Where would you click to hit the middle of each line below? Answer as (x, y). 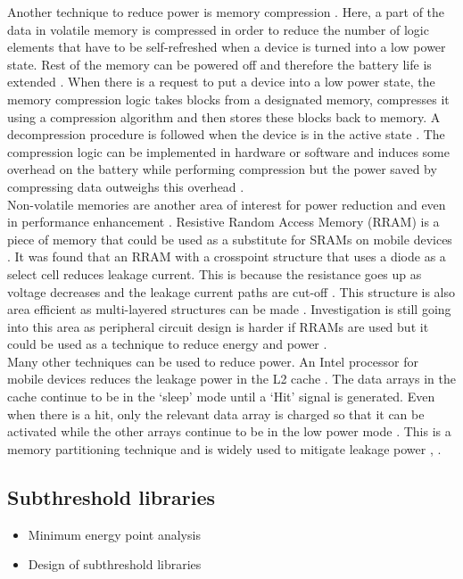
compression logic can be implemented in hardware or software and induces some (228, 151)
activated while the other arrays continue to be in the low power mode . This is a (229, 431)
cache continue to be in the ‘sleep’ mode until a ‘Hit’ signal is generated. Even (221, 397)
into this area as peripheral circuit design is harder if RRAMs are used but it (218, 326)
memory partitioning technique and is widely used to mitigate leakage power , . (224, 448)
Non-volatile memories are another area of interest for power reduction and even (227, 204)
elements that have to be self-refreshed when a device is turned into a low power (227, 47)
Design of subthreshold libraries (115, 564)
